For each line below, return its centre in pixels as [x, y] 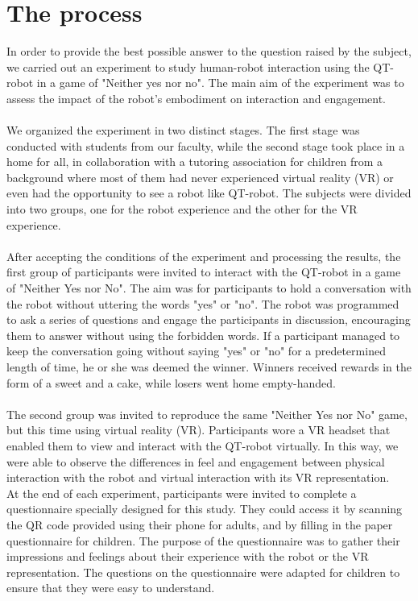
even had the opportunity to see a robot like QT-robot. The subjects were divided [209, 193]
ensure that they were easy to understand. [111, 588]
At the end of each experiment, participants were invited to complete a [182, 493]
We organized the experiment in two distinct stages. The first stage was [183, 130]
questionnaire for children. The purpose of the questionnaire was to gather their [203, 540]
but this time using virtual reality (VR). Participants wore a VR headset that [199, 430]
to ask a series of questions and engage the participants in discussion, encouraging [209, 319]
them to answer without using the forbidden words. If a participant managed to [203, 335]
